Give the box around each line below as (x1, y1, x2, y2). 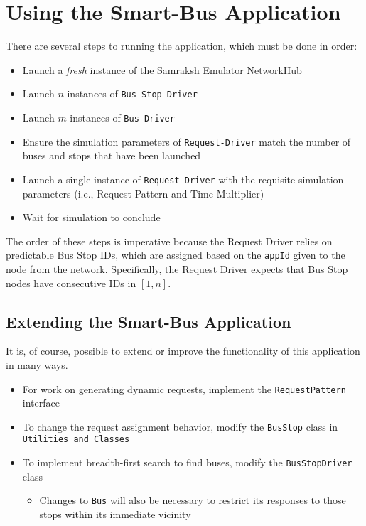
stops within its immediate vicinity (39, 507, 191, 522)
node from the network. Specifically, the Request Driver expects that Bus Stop (6, 261, 348, 276)
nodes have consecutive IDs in (6, 275, 136, 290)
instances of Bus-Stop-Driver (67, 86, 198, 101)
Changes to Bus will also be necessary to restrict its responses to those (39, 493, 346, 508)
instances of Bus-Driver (70, 109, 175, 124)
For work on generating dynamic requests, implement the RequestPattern (22, 381, 346, 396)
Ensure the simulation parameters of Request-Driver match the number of (22, 134, 351, 149)
